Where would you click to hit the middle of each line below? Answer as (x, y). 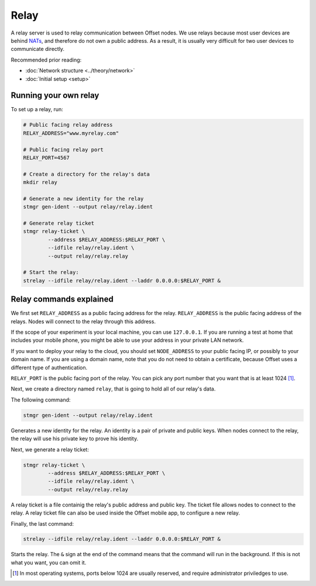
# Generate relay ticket (59, 223)
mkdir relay (40, 182)
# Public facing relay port (63, 150)
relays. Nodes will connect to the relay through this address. (83, 321)
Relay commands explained (62, 299)
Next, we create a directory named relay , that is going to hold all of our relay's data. (113, 389)
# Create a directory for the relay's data (87, 174)
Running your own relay (55, 96)
